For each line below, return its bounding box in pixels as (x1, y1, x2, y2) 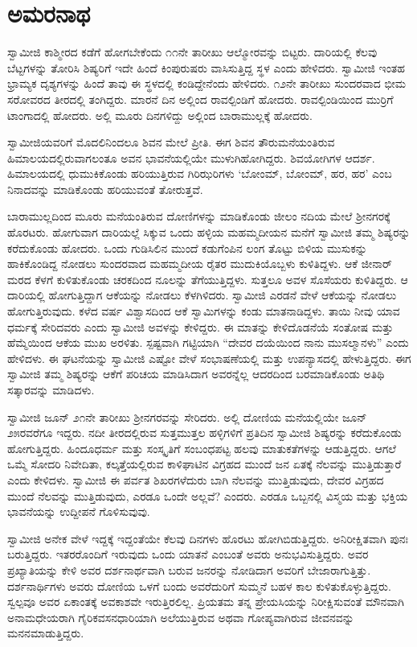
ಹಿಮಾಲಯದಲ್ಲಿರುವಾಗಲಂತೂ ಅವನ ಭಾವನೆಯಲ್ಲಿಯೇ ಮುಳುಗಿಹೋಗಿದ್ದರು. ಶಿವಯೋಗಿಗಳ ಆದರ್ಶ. (7, 149, 375, 166)
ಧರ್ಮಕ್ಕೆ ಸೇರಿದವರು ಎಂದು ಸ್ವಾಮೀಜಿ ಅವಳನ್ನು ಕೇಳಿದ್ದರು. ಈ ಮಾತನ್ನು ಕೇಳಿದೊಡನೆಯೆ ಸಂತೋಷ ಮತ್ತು (7, 318, 394, 335)
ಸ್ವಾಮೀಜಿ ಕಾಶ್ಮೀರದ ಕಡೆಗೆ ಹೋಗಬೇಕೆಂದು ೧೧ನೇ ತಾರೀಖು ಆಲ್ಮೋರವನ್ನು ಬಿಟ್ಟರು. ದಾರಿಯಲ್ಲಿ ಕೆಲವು (7, 43, 378, 60)
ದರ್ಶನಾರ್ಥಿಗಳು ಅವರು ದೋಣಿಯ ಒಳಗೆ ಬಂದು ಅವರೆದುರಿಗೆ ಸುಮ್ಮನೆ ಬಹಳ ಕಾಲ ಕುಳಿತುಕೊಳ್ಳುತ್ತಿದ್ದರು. (7, 577, 391, 594)
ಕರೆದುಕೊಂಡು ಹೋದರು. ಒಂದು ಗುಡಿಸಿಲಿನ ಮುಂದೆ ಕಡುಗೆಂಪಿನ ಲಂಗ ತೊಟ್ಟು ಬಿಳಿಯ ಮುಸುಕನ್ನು (7, 239, 367, 256)
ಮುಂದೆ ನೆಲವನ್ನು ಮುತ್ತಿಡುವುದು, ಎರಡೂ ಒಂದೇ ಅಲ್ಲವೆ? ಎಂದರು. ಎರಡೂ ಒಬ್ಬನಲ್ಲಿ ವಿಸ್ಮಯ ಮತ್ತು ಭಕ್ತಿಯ (7, 487, 408, 504)
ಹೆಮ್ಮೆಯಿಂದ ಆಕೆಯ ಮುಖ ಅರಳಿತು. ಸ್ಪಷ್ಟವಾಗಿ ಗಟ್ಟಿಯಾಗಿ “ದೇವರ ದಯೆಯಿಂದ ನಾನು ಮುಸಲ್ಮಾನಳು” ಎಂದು (7, 334, 409, 351)
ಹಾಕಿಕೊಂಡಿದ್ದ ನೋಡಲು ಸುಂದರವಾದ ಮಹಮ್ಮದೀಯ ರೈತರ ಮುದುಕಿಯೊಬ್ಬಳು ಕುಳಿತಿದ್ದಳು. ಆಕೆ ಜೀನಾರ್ (7, 255, 392, 272)
